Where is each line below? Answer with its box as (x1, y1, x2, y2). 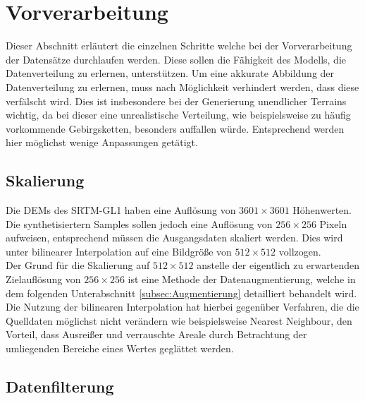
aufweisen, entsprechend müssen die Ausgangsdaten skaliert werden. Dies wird (6, 230, 343, 245)
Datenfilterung (6, 376, 114, 397)
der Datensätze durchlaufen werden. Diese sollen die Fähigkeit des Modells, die (6, 52, 346, 66)
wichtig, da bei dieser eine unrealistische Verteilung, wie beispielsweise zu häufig (6, 107, 351, 122)
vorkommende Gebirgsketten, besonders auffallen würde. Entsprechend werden (6, 121, 345, 136)
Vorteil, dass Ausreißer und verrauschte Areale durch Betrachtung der (6, 327, 307, 342)
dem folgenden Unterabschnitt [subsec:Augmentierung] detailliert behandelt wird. (6, 285, 357, 300)
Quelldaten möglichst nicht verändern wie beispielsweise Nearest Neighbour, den (6, 313, 352, 328)
